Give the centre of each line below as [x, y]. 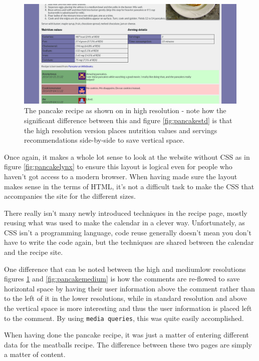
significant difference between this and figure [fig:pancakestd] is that [128, 120]
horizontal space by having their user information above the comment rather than [129, 288]
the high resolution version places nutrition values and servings [121, 130]
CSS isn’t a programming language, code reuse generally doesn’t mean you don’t [128, 232]
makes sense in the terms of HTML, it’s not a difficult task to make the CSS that [129, 186]
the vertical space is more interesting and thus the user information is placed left [128, 308]
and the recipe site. [34, 252]
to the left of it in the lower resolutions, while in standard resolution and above [126, 298]
